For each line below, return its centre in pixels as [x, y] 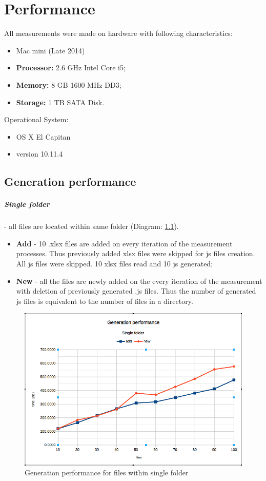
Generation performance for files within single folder [107, 473]
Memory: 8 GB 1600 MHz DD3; [69, 84]
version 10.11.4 [39, 154]
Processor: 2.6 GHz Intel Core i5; [71, 68]
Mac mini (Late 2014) [50, 50]
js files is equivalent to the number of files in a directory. [105, 301]
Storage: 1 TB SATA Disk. [60, 102]
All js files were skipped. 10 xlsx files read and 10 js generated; [115, 263]
